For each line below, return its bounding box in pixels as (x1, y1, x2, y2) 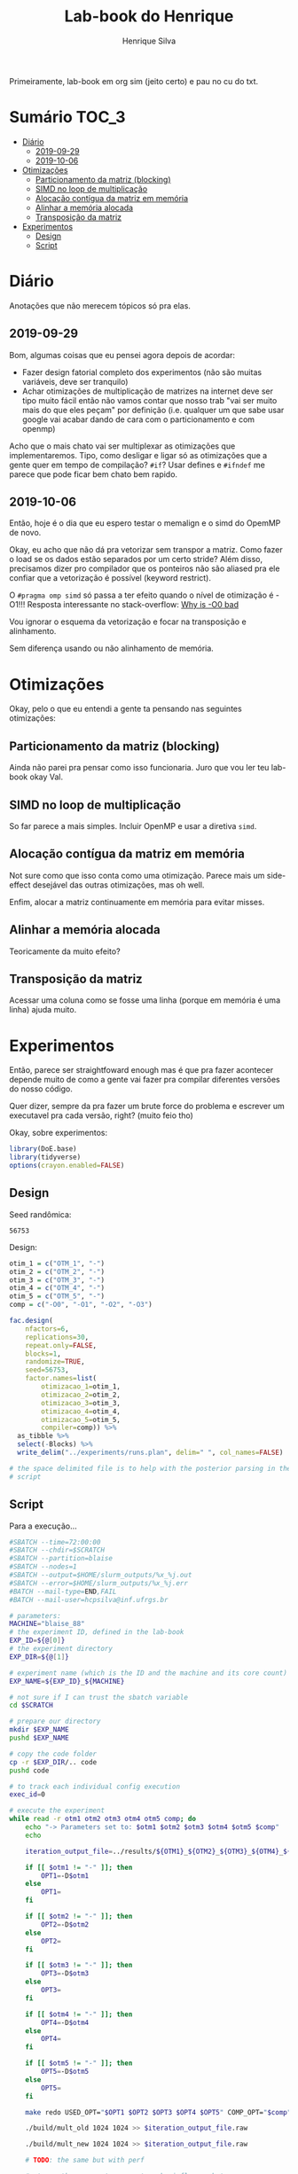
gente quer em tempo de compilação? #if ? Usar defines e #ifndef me (9, 459, 266, 470)
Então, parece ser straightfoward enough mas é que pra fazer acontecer (9, 1065, 273, 1075)
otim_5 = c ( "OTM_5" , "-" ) (9, 1292, 105, 1301)
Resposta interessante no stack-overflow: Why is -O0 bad (27, 599, 239, 610)
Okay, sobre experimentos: (9, 1128, 108, 1138)
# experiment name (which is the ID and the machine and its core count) (9, 1669, 288, 1677)
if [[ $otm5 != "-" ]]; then (25, 2059, 133, 2068)
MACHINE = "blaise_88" (9, 1620, 86, 1629)
